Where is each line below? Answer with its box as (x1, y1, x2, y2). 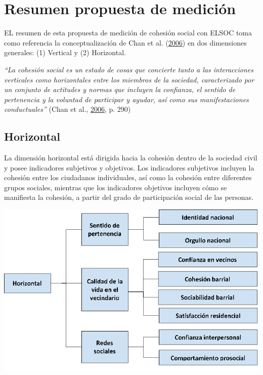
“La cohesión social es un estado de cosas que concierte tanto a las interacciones (4, 64, 253, 74)
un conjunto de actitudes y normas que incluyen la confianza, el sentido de (4, 84, 236, 95)
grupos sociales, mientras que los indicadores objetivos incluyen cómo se (4, 182, 227, 192)
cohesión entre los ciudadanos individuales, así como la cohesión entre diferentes (4, 172, 252, 183)
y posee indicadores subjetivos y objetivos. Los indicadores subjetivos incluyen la (4, 162, 254, 173)
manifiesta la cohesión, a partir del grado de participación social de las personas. (4, 192, 253, 202)
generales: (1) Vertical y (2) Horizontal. (4, 47, 126, 58)
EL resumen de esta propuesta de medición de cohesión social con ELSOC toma (4, 27, 252, 38)
